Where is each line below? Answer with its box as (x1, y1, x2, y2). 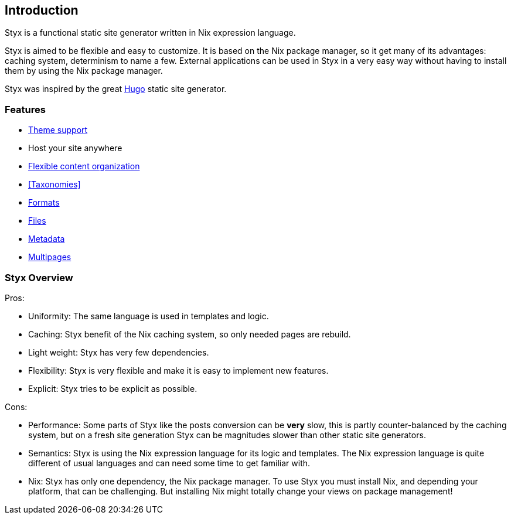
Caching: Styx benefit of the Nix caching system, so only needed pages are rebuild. (28, 329, 351, 339)
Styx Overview (5, 271, 73, 284)
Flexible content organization (28, 161, 140, 172)
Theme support (28, 125, 88, 135)
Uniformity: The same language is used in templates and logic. (28, 310, 269, 321)
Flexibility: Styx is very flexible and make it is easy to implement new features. (28, 365, 329, 375)
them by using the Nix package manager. (5, 66, 163, 76)
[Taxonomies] (28, 179, 81, 190)
